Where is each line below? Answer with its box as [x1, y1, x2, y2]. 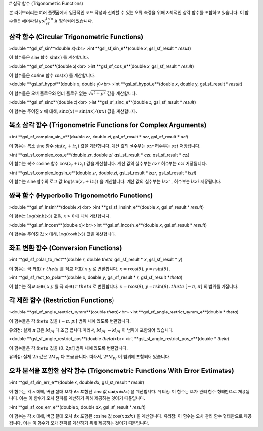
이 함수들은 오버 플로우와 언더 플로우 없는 [9, 90, 87, 96]
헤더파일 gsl [22, 18, 46, 24]
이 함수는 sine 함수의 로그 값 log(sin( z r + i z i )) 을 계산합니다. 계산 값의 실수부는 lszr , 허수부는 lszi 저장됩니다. [9, 178, 222, 185]
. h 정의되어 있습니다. [53, 18, 93, 24]
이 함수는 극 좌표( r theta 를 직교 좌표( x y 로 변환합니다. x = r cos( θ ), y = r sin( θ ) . [9, 266, 170, 272]
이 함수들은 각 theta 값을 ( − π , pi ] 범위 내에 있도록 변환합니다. [9, 318, 131, 324]
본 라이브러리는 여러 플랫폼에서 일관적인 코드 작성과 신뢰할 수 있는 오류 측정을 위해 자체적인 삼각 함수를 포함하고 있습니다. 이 [9, 10, 244, 16]
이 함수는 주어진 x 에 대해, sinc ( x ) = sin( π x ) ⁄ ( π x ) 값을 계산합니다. [9, 108, 137, 114]
